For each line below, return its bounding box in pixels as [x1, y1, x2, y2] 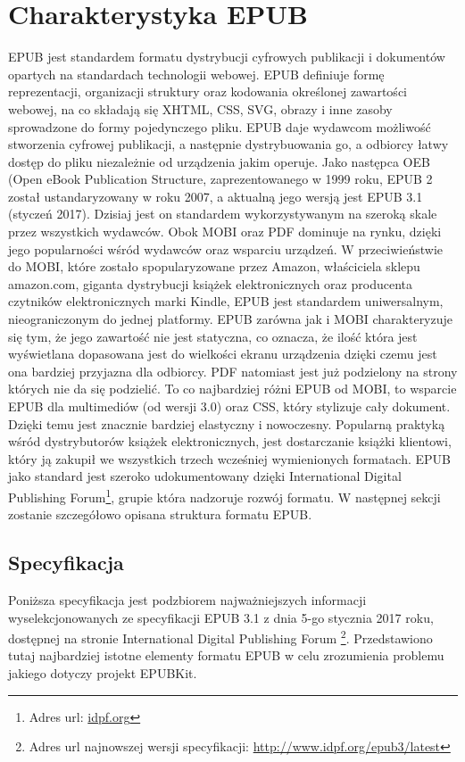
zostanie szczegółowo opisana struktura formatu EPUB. [8, 505, 312, 524]
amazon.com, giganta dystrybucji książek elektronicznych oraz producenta [8, 274, 412, 293]
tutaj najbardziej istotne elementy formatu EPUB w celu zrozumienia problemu [8, 646, 444, 665]
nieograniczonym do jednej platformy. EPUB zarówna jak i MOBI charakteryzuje [8, 310, 453, 328]
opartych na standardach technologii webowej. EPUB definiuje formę [8, 64, 385, 83]
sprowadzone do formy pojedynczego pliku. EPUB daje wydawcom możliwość [8, 117, 431, 136]
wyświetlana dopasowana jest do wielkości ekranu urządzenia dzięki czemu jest [8, 344, 437, 363]
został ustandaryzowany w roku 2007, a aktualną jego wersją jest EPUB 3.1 [8, 186, 423, 205]
